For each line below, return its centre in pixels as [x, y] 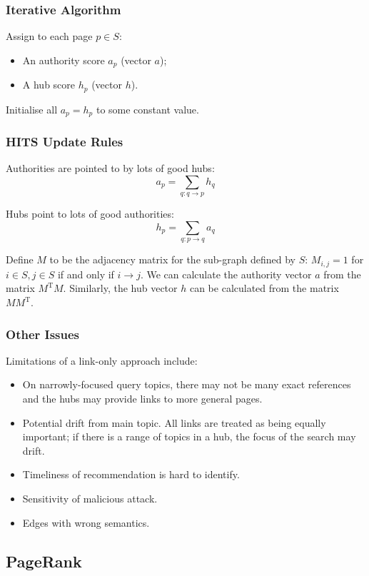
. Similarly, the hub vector [120, 288]
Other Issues [43, 334]
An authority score [64, 60]
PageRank [44, 561]
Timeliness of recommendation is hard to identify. [131, 474]
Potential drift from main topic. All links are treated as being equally [174, 422]
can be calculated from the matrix [264, 288]
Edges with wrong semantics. [86, 522]
